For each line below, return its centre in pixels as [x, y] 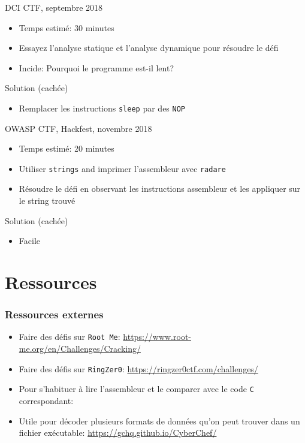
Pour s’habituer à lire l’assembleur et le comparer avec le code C [136, 389]
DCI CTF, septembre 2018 [54, 7]
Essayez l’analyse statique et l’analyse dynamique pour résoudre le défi [149, 48]
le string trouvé [47, 201]
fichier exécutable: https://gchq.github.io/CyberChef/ [118, 433]
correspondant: [46, 400]
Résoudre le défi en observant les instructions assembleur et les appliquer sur [160, 189]
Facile [29, 241]
